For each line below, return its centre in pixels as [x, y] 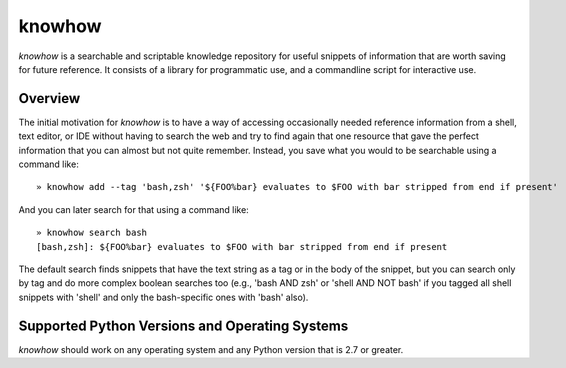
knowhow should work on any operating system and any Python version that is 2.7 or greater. [211, 349]
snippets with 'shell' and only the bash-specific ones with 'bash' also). [163, 297]
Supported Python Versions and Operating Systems [183, 325]
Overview [49, 98]
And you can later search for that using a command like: [133, 209]
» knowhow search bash [92, 233]
